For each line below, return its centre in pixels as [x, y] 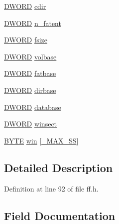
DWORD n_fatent [33, 23]
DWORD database [33, 107]
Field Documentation [60, 215]
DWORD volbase [30, 56]
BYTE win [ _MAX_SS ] [41, 140]
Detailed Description [59, 167]
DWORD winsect [31, 124]
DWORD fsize [26, 40]
